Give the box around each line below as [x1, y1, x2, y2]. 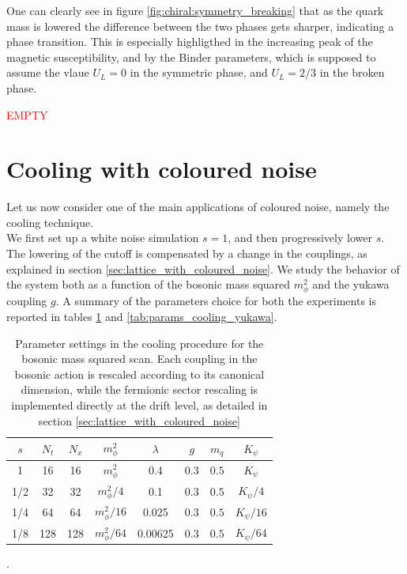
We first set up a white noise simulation [6, 229, 199, 246]
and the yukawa [312, 276, 390, 293]
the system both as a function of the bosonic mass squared [6, 276, 291, 293]
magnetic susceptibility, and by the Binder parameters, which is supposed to [6, 48, 376, 65]
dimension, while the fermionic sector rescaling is [21, 381, 258, 398]
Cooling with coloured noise [6, 153, 317, 185]
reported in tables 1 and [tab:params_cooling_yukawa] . [6, 308, 277, 324]
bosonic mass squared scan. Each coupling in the [21, 350, 258, 367]
